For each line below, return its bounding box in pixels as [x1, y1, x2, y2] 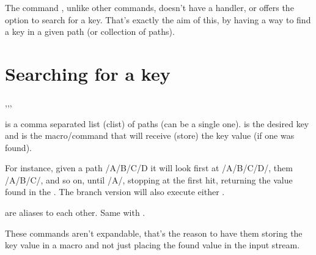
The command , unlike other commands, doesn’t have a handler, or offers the [5, 1, 294, 13]
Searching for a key [5, 61, 171, 86]
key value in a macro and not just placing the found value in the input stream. [5, 238, 300, 251]
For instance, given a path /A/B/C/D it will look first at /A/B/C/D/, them [5, 161, 293, 174]
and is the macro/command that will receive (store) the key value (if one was [5, 129, 295, 142]
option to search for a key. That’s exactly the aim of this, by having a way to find [5, 13, 311, 26]
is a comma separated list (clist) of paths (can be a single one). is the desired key [5, 117, 309, 130]
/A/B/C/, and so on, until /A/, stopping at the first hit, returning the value [5, 173, 293, 186]
